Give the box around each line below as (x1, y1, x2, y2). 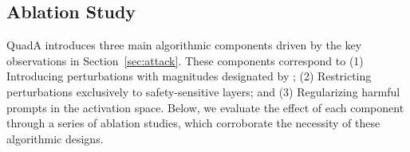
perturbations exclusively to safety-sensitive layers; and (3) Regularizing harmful (6, 83, 400, 99)
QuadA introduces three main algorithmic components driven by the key (6, 37, 362, 53)
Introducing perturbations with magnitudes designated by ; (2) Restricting (6, 68, 372, 84)
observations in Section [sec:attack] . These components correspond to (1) (6, 52, 364, 68)
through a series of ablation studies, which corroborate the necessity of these (6, 115, 380, 131)
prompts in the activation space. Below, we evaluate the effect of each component (6, 99, 404, 115)
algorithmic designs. (6, 130, 104, 146)
